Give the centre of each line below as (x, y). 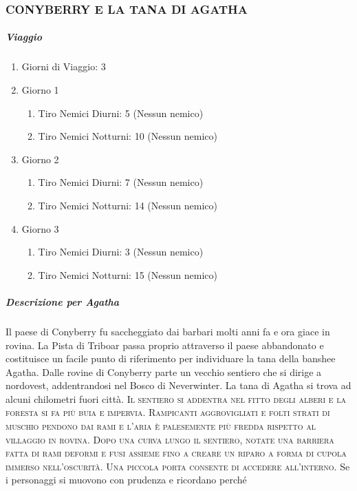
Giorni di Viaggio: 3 (64, 66)
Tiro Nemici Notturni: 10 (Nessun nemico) (128, 136)
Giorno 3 (40, 228)
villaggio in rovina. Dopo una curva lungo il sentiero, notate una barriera (170, 439)
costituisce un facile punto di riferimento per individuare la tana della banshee (171, 358)
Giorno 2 (40, 159)
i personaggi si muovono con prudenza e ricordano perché (126, 480)
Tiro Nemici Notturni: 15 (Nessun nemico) (128, 274)
